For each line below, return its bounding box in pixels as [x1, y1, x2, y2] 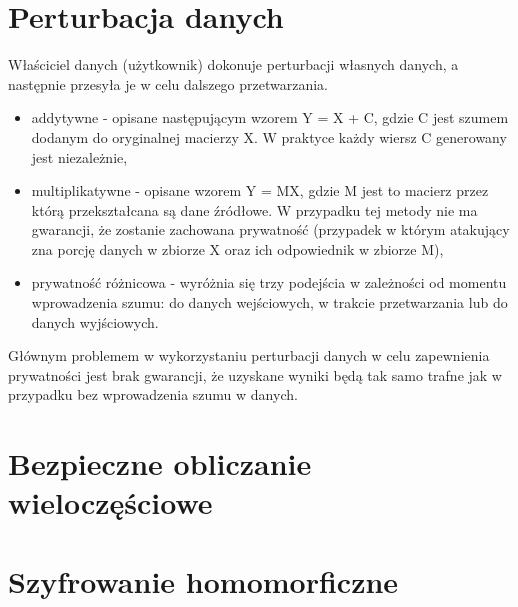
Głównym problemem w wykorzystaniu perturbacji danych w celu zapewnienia [8, 345, 490, 366]
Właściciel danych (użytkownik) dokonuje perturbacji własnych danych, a [8, 54, 459, 75]
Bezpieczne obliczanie [8, 443, 312, 484]
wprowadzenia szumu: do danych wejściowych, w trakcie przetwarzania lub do [31, 292, 508, 313]
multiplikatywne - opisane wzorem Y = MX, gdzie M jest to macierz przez [31, 180, 489, 201]
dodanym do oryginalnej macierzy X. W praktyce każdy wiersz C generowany [31, 126, 507, 147]
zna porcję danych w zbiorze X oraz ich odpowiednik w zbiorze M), [31, 238, 444, 259]
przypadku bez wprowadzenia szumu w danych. [8, 384, 298, 405]
